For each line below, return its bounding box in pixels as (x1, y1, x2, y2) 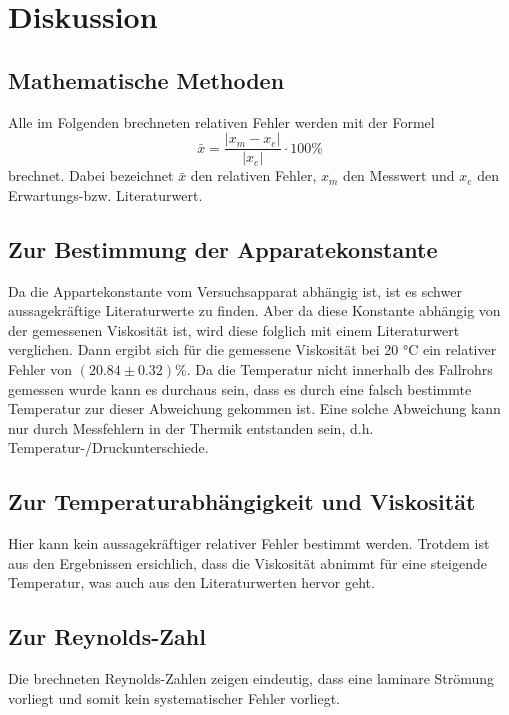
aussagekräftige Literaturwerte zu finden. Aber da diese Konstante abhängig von (8, 300, 501, 321)
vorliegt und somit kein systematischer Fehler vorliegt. (8, 687, 340, 708)
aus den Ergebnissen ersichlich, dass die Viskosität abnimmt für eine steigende (8, 552, 487, 573)
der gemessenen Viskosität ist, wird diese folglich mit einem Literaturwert (8, 319, 460, 340)
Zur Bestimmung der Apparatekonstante (8, 233, 438, 264)
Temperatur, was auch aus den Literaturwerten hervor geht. (8, 572, 375, 593)
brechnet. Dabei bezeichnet (8, 165, 174, 186)
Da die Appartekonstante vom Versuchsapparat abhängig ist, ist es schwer (8, 280, 462, 301)
